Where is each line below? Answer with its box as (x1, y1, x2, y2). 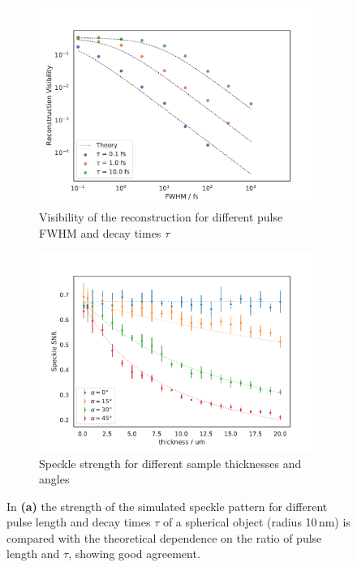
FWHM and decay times (39, 224, 161, 241)
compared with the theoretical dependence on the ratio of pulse (6, 529, 322, 546)
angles (39, 470, 70, 488)
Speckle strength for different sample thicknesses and (39, 454, 302, 471)
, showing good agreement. (68, 545, 200, 562)
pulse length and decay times (6, 513, 151, 530)
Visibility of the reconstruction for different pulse (39, 208, 283, 226)
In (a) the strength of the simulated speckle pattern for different (6, 497, 328, 514)
